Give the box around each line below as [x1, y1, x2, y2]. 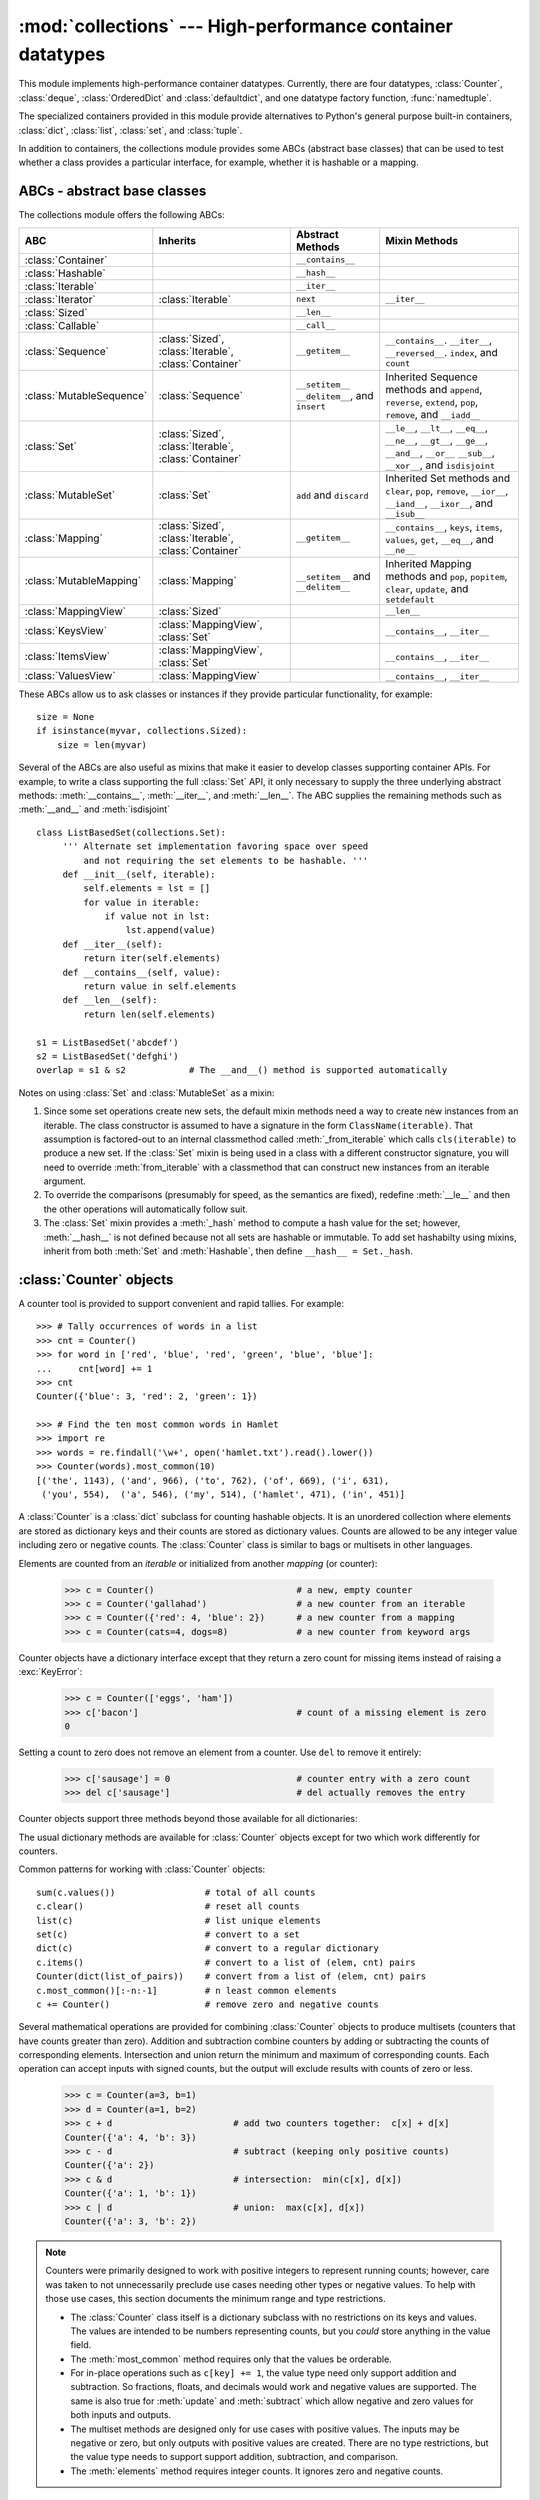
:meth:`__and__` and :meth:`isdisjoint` [18, 803, 170, 815]
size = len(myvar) [56, 739, 148, 750]
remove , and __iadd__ [385, 407, 481, 421]
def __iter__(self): [62, 938, 164, 950]
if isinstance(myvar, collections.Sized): [36, 725, 248, 737]
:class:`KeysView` [24, 623, 108, 637]
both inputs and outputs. [70, 2409, 172, 2421]
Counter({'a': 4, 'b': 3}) [64, 2131, 197, 2143]
